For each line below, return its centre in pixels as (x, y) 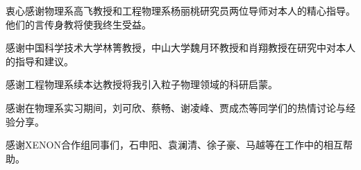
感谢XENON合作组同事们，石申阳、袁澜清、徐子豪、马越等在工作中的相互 (174, 145)
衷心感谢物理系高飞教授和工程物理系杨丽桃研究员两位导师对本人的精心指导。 (180, 10)
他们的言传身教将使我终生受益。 (78, 24)
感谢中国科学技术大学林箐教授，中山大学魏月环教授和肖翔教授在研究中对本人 (180, 48)
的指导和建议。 (40, 61)
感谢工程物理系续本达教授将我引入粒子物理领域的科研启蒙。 (142, 84)
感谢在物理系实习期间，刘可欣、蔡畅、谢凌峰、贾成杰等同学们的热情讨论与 (176, 107)
